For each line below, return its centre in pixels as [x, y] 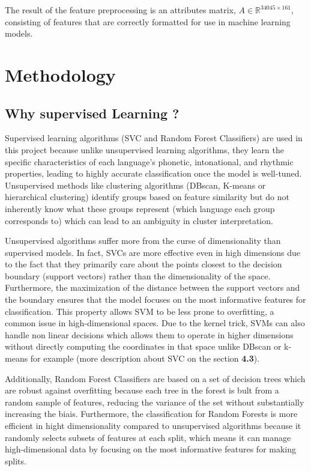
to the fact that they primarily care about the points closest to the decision [143, 264]
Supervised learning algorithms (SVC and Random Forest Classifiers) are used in [154, 138]
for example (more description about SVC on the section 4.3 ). [145, 358]
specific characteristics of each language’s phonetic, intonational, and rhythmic [149, 161]
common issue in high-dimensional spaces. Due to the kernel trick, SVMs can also [155, 323]
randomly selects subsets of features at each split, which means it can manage [148, 437]
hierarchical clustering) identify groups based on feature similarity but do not [147, 197]
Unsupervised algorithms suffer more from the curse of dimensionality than [143, 241]
